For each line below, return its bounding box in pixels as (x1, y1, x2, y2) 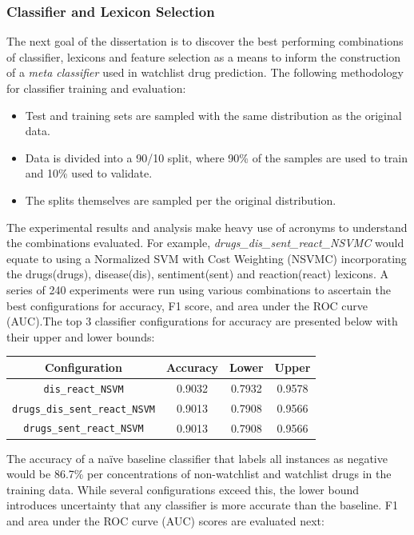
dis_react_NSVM (43, 383, 124, 395)
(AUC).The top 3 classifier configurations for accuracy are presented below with (6, 313, 398, 329)
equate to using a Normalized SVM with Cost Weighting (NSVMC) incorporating (6, 250, 407, 266)
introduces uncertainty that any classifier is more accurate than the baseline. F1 (6, 497, 398, 513)
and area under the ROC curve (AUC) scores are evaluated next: (6, 513, 324, 529)
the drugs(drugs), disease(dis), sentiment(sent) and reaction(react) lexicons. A (6, 266, 388, 282)
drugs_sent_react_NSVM (23, 423, 144, 435)
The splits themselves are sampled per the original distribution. (25, 191, 336, 208)
